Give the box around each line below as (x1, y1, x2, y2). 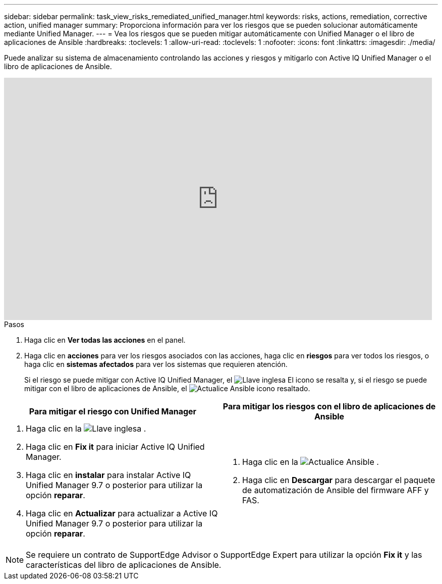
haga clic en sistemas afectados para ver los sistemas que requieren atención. (24, 360, 288, 368)
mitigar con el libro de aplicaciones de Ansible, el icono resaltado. (24, 384, 310, 393)
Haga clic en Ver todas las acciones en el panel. (24, 336, 186, 344)
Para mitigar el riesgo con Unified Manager (29, 406, 197, 416)
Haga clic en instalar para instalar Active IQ (26, 470, 191, 480)
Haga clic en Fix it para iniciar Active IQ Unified (26, 442, 205, 452)
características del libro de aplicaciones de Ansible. (26, 560, 222, 570)
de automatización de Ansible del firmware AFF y (242, 485, 429, 495)
